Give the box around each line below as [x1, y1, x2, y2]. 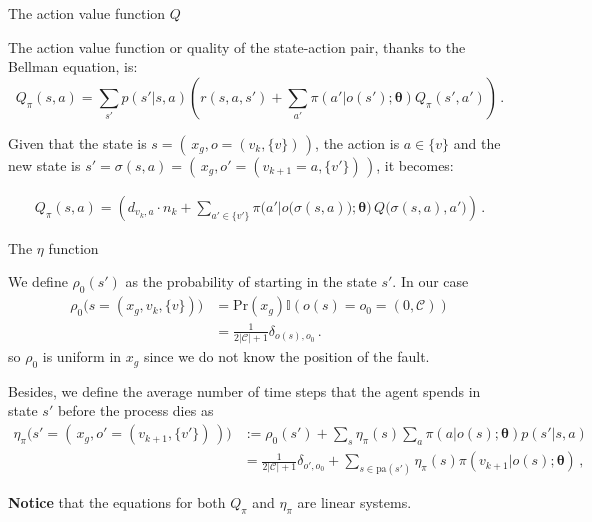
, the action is [315, 132, 400, 153]
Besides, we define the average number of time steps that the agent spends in [8, 380, 481, 401]
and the [453, 132, 501, 153]
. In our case [392, 271, 469, 292]
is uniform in [42, 346, 122, 367]
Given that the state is [8, 132, 147, 153]
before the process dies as [57, 400, 214, 421]
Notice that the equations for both [8, 492, 226, 512]
